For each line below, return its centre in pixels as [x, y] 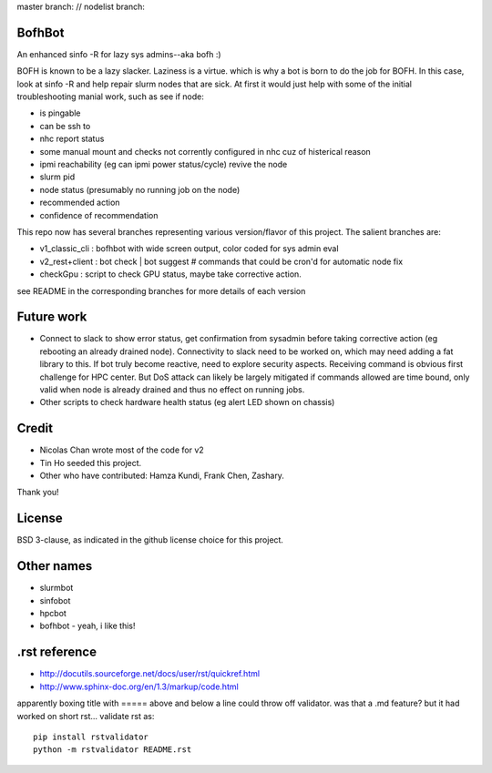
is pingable [60, 113]
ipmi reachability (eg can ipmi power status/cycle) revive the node [164, 165]
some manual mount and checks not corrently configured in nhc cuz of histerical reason [205, 151]
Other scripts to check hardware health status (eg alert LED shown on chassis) [187, 402]
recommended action [80, 203]
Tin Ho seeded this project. [91, 463]
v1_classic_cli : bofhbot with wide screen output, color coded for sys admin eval [189, 249]
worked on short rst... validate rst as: [86, 716]
